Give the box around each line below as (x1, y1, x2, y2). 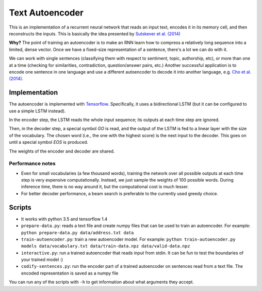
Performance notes (9, 160, 56, 167)
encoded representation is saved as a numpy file (21, 270, 119, 276)
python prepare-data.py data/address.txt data (21, 230, 134, 235)
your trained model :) (21, 257, 63, 262)
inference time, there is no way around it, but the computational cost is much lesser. (21, 184, 189, 190)
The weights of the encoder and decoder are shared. (9, 148, 115, 154)
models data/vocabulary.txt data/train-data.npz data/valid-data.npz (21, 244, 190, 249)
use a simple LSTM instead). (9, 108, 66, 114)
